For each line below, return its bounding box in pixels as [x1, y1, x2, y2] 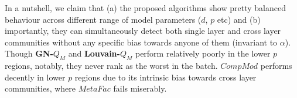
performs [260, 60, 292, 72]
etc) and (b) [217, 13, 261, 25]
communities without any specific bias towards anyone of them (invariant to [5, 36, 278, 48]
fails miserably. [113, 82, 167, 94]
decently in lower [5, 71, 66, 83]
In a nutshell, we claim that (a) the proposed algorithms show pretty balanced [5, 2, 286, 13]
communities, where [5, 82, 76, 94]
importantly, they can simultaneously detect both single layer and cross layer [5, 24, 281, 37]
